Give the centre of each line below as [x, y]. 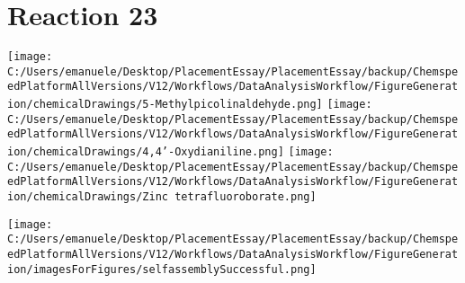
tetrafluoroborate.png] [246, 197]
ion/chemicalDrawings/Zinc [88, 197]
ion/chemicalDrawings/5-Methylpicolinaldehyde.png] [165, 105]
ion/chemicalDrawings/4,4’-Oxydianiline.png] [146, 152]
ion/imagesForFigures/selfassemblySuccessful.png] [162, 269]
